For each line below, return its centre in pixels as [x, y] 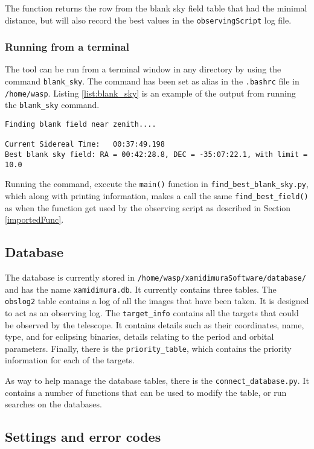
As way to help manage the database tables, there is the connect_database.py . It [157, 381]
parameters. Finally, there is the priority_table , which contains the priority [148, 348]
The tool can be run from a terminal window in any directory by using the [143, 69]
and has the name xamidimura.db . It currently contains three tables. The [141, 289]
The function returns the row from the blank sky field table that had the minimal [156, 8]
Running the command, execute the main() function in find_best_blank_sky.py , [157, 184]
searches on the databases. [53, 404]
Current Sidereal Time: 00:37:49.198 [85, 145]
